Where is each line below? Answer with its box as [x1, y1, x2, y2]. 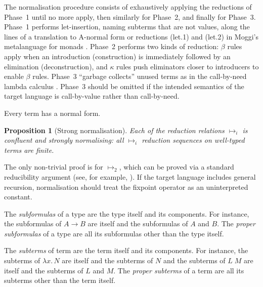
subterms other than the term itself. [4, 275, 116, 285]
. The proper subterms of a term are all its [113, 265, 244, 275]
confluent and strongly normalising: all [4, 135, 124, 145]
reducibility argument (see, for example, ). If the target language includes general [4, 171, 256, 182]
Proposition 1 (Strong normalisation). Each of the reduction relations [4, 125, 225, 135]
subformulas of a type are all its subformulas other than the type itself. [4, 228, 224, 238]
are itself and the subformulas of [87, 218, 188, 229]
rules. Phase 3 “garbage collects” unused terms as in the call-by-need [32, 71, 247, 81]
